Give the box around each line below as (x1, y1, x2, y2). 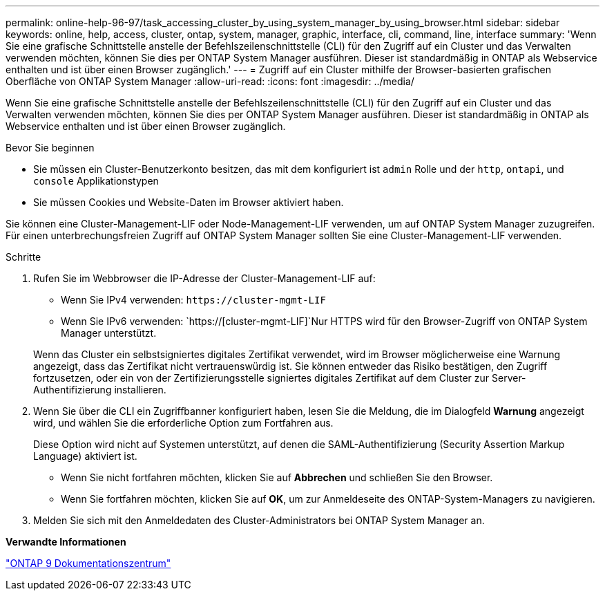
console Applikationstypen (33, 175, 159, 187)
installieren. (114, 384, 166, 395)
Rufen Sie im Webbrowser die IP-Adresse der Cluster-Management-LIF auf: (33, 272, 376, 284)
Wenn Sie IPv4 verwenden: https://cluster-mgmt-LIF (61, 294, 326, 306)
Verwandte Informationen (6, 536, 126, 548)
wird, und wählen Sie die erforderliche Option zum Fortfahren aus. (33, 417, 334, 429)
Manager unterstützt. (61, 327, 157, 339)
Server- (492, 372, 526, 384)
